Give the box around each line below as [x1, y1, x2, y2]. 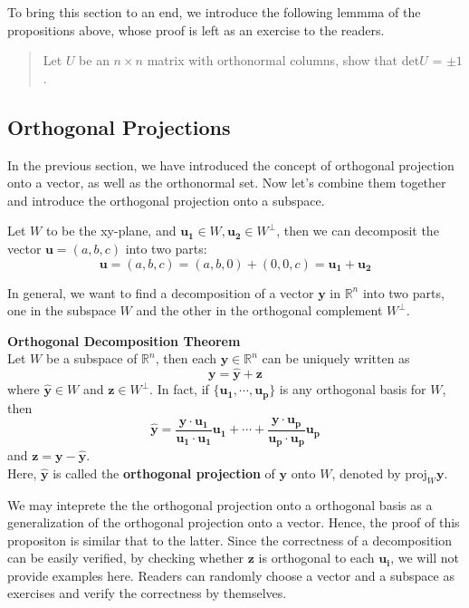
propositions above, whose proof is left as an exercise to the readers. [7, 20, 385, 39]
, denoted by [331, 463, 401, 482]
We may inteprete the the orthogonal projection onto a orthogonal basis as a [7, 495, 433, 514]
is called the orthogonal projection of [53, 463, 275, 482]
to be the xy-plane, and [45, 221, 177, 240]
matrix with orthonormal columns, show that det [147, 51, 420, 70]
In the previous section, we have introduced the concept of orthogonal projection [7, 155, 455, 174]
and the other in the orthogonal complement [136, 301, 383, 320]
